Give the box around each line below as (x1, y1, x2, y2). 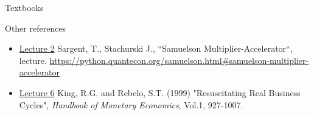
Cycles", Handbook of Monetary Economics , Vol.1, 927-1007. (19, 98, 243, 111)
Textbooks (5, 1, 44, 13)
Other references (5, 21, 66, 34)
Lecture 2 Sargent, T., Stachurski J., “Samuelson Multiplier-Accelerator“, (19, 42, 293, 55)
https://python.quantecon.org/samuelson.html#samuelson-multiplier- (49, 54, 309, 66)
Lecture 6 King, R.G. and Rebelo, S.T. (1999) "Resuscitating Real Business (19, 86, 301, 99)
